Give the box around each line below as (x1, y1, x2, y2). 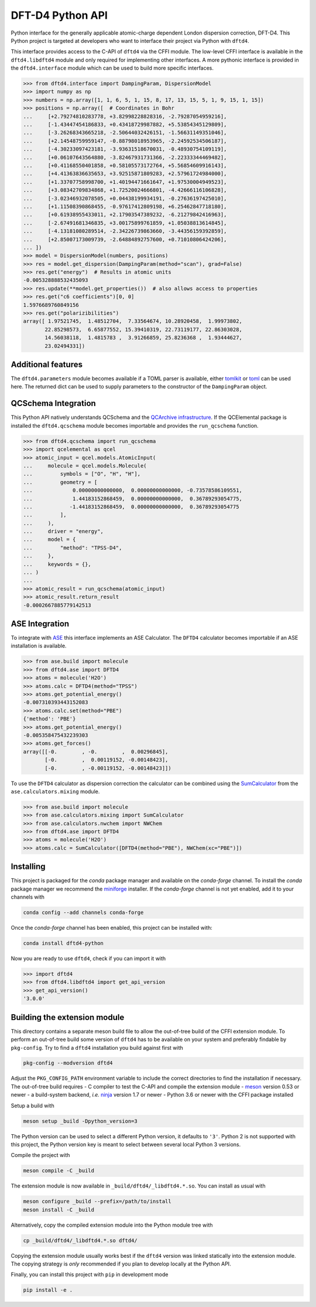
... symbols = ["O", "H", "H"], (23, 470, 140, 477)
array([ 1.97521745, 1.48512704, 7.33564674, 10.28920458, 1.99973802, (23, 318, 243, 325)
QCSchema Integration (11, 398, 96, 408)
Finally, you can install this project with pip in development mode (11, 1271, 169, 1278)
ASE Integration (11, 619, 70, 629)
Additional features (11, 360, 83, 369)
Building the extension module (11, 1012, 125, 1022)
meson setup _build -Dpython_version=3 (23, 1118, 138, 1124)
